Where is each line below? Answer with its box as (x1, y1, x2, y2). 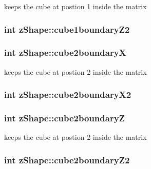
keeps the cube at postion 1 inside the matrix (4, 1, 147, 11)
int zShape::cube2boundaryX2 (4, 88, 131, 101)
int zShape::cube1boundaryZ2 (4, 23, 130, 35)
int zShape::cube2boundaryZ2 (4, 153, 130, 166)
